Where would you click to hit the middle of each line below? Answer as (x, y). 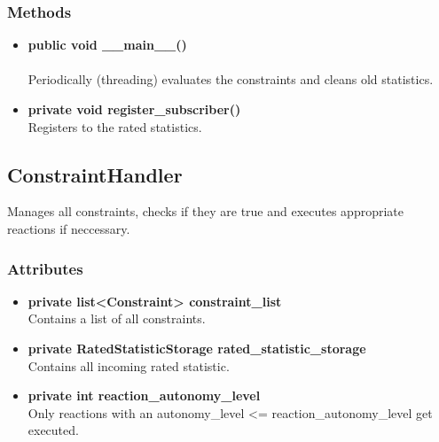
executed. (53, 430)
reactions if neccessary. (69, 228)
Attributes (45, 268)
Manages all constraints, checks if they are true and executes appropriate (206, 211)
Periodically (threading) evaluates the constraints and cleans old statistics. (231, 79)
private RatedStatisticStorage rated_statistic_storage (197, 348)
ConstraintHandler (95, 174)
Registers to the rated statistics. (115, 126)
